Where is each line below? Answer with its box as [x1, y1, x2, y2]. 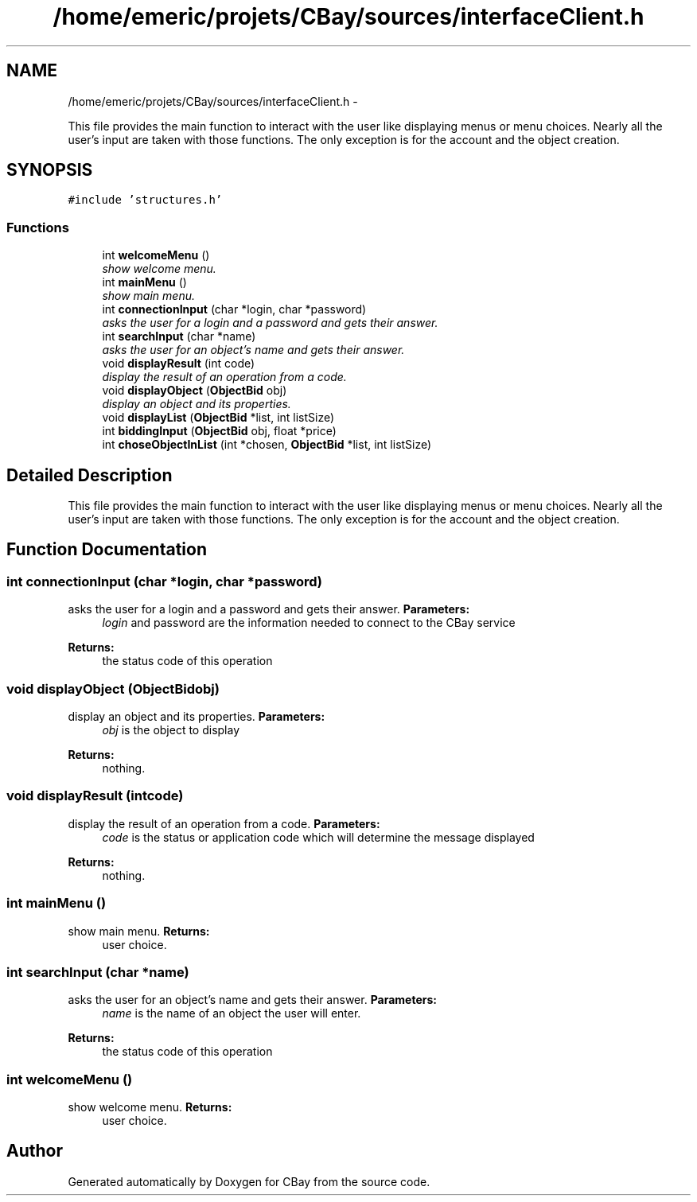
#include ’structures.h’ [68, 193, 223, 207]
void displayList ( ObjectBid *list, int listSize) [102, 410, 335, 425]
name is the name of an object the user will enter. [102, 1006, 361, 1021]
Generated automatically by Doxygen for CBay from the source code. [68, 1174, 430, 1188]
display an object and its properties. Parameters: [68, 710, 325, 723]
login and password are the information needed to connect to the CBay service [102, 616, 516, 630]
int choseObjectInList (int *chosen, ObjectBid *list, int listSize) [102, 438, 432, 452]
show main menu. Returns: [68, 924, 210, 938]
